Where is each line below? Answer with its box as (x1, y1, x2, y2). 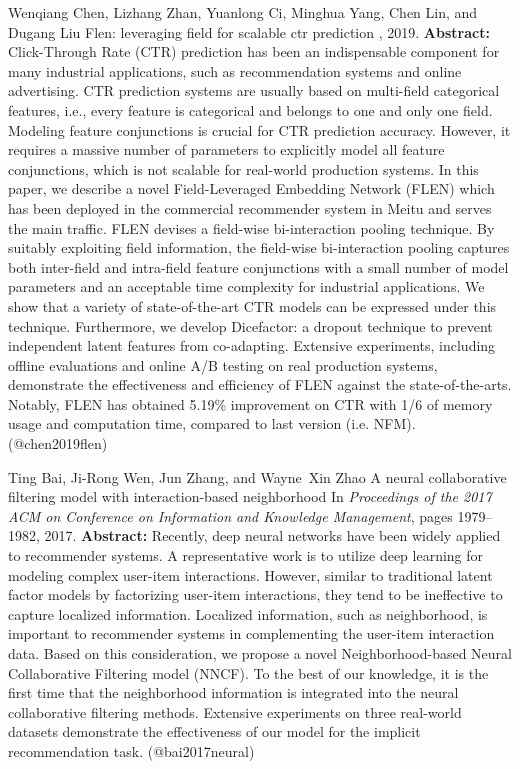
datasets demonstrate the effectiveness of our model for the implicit (8, 721, 421, 742)
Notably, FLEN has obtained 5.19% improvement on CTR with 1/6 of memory (8, 393, 493, 414)
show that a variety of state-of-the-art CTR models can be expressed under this (8, 295, 497, 316)
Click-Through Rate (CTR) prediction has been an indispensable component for (8, 41, 500, 62)
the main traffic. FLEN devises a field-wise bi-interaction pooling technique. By (8, 217, 495, 238)
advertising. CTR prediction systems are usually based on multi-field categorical (8, 80, 500, 101)
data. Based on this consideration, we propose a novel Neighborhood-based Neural (8, 643, 512, 663)
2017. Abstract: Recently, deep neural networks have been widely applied (44, 525, 501, 546)
